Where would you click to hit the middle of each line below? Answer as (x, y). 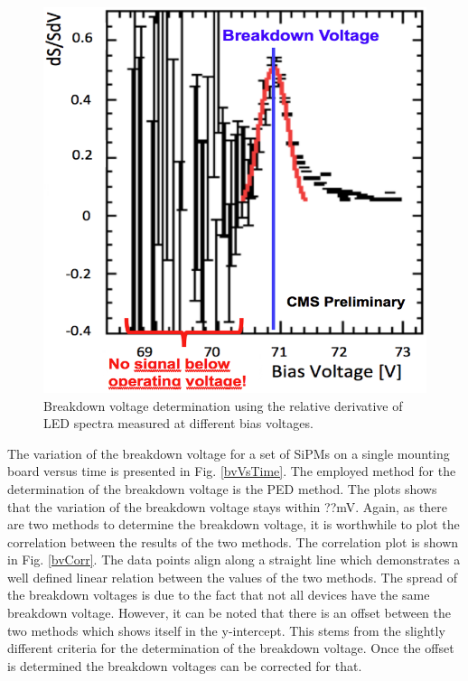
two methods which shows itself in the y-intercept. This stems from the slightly (226, 630)
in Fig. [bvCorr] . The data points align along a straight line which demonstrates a (234, 560)
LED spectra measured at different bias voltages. (178, 423)
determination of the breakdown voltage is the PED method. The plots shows (222, 488)
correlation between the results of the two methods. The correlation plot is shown (233, 541)
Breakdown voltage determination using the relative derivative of (223, 405)
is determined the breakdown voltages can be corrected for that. (185, 665)
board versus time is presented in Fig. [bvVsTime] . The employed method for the (232, 471)
